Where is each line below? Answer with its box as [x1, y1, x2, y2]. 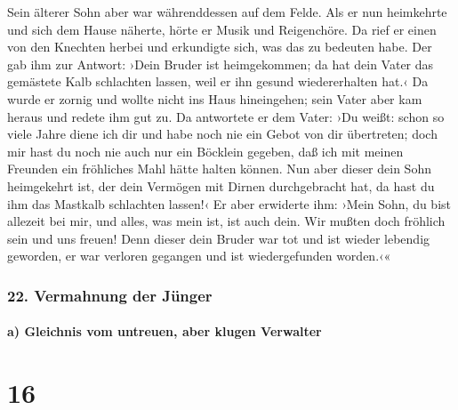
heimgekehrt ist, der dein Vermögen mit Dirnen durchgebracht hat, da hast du [7, 176, 435, 195]
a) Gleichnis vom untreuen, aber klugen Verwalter [7, 322, 322, 341]
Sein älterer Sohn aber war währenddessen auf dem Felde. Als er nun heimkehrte [7, 3, 447, 20]
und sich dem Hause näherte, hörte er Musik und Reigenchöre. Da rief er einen [7, 20, 437, 38]
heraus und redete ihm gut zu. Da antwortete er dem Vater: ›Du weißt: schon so [7, 107, 445, 125]
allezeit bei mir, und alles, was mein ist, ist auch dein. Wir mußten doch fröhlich [7, 212, 446, 230]
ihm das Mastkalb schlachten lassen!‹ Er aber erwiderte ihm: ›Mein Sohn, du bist [7, 194, 451, 213]
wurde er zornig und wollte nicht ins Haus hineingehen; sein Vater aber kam [7, 89, 422, 108]
